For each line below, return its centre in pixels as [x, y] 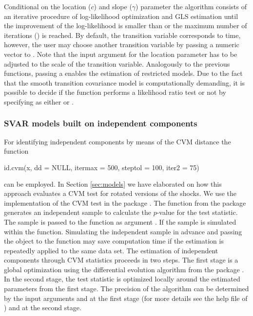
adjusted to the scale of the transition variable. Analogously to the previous [117, 63]
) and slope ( [113, 6]
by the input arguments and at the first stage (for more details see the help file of [126, 298]
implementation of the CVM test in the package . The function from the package [125, 202]
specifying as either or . [39, 101]
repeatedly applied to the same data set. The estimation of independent [111, 250]
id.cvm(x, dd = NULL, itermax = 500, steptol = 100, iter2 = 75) [102, 167]
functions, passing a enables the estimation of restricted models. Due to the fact [123, 73]
